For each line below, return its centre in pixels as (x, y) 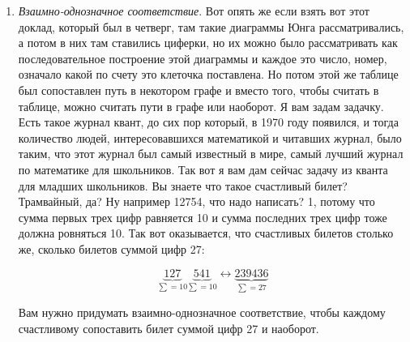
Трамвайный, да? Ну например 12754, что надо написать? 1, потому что (196, 201)
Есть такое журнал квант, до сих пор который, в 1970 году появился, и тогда (208, 122)
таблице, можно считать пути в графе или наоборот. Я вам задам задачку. (201, 106)
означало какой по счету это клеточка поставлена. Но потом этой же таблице (208, 74)
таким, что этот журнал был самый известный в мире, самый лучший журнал (211, 154)
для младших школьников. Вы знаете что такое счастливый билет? (183, 185)
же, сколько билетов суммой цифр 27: (111, 248)
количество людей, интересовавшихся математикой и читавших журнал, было (210, 137)
